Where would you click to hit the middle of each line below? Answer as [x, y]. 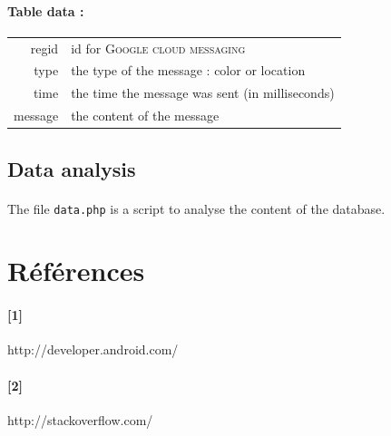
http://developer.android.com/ [93, 349]
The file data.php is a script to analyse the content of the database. [196, 208]
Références [76, 271]
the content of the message [145, 116]
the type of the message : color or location [188, 70]
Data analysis [72, 168]
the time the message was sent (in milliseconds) [203, 93]
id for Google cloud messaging [158, 48]
